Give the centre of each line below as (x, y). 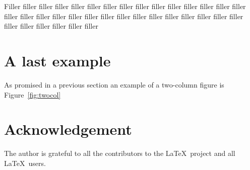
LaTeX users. (25, 163)
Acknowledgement (68, 129)
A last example (57, 60)
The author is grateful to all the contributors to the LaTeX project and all (120, 153)
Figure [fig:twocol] (33, 94)
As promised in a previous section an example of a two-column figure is (114, 84)
